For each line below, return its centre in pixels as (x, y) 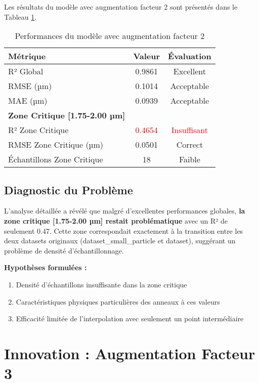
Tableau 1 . (20, 16)
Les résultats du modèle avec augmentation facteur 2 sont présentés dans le (121, 7)
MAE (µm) (28, 101)
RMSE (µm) (30, 86)
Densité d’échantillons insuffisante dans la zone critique (101, 284)
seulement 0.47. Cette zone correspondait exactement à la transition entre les (124, 230)
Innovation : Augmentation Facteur (130, 353)
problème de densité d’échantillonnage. (64, 250)
